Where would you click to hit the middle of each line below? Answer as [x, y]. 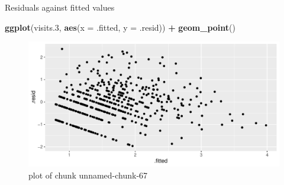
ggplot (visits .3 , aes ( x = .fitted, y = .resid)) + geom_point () [120, 27]
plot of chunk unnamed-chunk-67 [88, 175]
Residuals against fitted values [60, 7]
